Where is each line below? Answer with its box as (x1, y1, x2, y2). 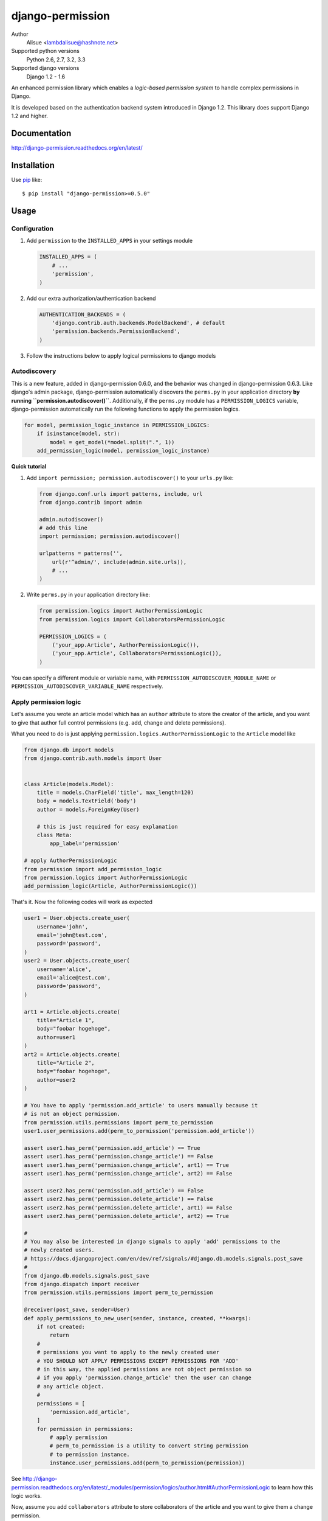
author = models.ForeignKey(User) (36, 806, 140, 813)
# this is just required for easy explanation (36, 823, 179, 830)
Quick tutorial (11, 463, 47, 470)
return (49, 1332, 69, 1338)
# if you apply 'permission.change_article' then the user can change (36, 1374, 252, 1381)
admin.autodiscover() (39, 516, 104, 523)
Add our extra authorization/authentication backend (26, 294, 156, 302)
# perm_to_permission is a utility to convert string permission (49, 1443, 248, 1449)
